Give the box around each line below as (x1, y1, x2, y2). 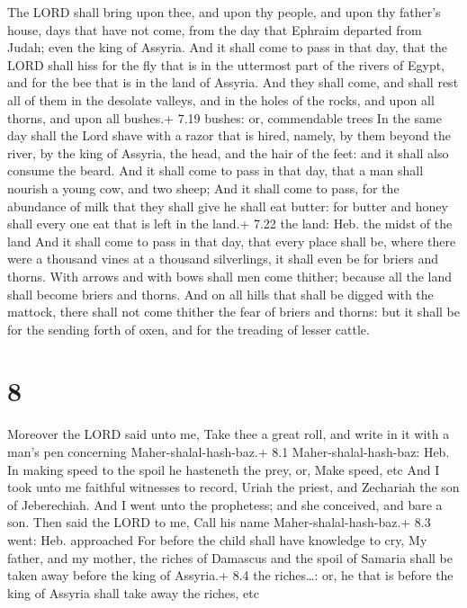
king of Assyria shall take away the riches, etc (7, 583, 259, 602)
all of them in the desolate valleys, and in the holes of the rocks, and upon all (7, 90, 435, 109)
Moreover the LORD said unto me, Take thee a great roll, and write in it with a (7, 425, 450, 443)
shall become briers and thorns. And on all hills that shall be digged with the (7, 284, 434, 303)
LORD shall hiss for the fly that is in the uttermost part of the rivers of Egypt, (7, 55, 445, 74)
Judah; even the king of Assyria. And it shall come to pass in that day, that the (7, 38, 448, 57)
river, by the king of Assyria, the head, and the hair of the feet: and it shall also (7, 143, 449, 162)
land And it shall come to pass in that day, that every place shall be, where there (7, 231, 456, 250)
